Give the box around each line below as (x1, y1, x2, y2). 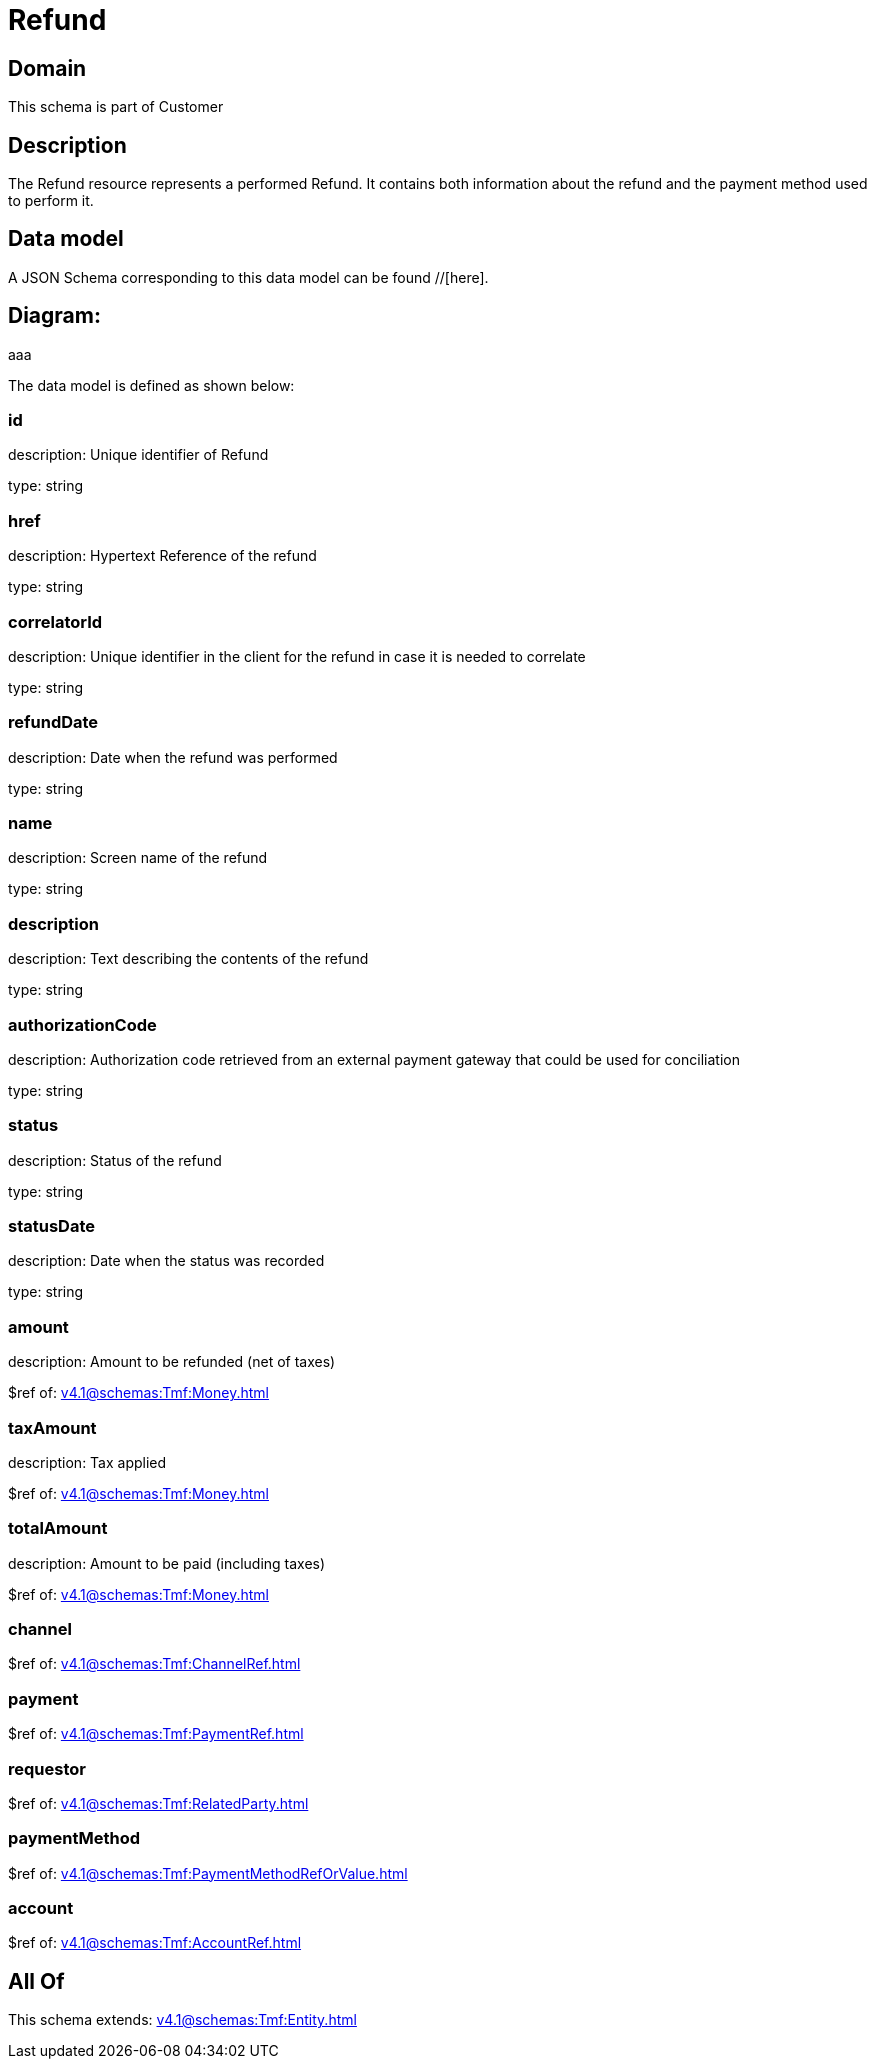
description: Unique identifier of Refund (8, 446, 269, 464)
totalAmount (8, 1518, 108, 1539)
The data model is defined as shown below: (8, 376, 295, 394)
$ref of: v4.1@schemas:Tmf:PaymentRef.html (8, 1725, 304, 1743)
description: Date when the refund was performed (8, 748, 338, 766)
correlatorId (8, 611, 103, 632)
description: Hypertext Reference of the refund (8, 547, 317, 565)
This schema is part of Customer (8, 98, 224, 116)
